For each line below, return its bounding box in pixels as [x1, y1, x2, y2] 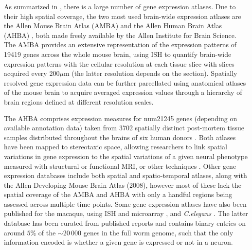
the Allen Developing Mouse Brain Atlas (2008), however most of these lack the [4, 179, 241, 190]
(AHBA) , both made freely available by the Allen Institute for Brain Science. [4, 30, 236, 40]
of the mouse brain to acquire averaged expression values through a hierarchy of [4, 87, 242, 97]
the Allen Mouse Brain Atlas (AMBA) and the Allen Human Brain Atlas [4, 20, 222, 31]
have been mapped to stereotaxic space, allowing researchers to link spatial [4, 142, 228, 152]
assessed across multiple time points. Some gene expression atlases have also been [4, 198, 247, 209]
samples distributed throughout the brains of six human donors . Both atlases [4, 132, 236, 142]
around [4, 227, 25, 237]
